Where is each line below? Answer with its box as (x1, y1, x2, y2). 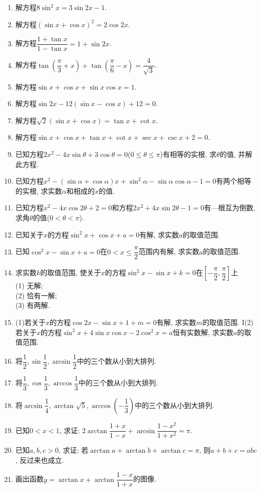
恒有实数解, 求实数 (172, 326, 233, 337)
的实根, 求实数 (15, 185, 62, 196)
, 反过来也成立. (15, 454, 64, 465)
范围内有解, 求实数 (138, 246, 200, 257)
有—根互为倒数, (204, 202, 255, 213)
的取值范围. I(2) (202, 317, 253, 328)
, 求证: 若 (58, 445, 89, 455)
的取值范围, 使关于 (40, 267, 101, 278)
